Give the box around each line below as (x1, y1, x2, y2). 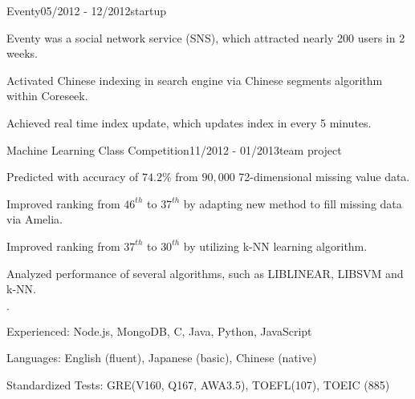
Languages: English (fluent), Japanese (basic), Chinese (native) (6, 349, 317, 366)
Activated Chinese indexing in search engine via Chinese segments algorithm (6, 71, 383, 88)
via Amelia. (6, 211, 63, 228)
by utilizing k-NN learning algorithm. (183, 237, 368, 254)
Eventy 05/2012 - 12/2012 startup (6, 2, 167, 18)
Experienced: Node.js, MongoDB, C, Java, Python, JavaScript (6, 322, 312, 339)
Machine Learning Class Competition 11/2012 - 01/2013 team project (6, 141, 342, 158)
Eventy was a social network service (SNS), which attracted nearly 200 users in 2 (6, 29, 405, 46)
